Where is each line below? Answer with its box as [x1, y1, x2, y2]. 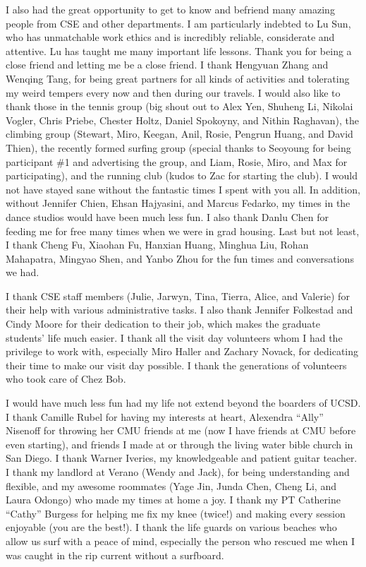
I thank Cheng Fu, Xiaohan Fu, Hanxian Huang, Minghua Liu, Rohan [6, 237, 309, 252]
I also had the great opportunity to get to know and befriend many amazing [6, 2, 335, 16]
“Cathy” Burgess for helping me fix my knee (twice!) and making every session [6, 506, 346, 520]
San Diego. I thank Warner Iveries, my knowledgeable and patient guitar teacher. [6, 450, 358, 465]
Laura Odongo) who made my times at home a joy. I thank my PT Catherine [6, 492, 341, 507]
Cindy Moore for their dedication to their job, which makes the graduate [6, 316, 320, 331]
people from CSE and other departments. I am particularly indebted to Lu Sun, [6, 16, 351, 30]
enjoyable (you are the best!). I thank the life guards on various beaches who [6, 520, 337, 535]
